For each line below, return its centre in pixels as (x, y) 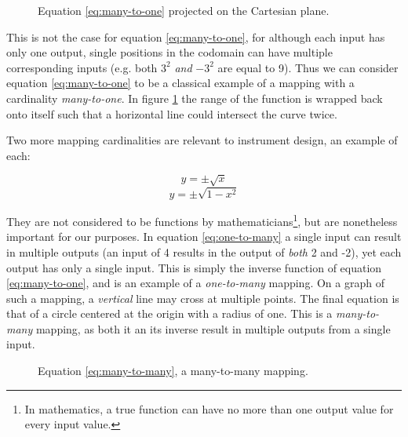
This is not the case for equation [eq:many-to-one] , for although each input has (196, 36)
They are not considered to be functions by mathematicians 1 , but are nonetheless (202, 220)
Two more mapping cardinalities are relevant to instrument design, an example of (202, 140)
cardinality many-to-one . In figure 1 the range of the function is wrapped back (195, 98)
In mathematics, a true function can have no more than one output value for (209, 408)
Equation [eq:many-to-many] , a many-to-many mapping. (173, 371)
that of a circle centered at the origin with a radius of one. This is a (169, 313)
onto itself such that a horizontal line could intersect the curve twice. (172, 113)
